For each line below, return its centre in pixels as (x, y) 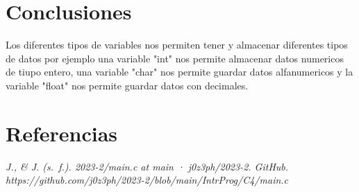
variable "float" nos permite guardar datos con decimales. (127, 85)
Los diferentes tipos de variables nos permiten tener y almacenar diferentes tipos (177, 45)
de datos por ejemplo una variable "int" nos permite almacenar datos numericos (175, 58)
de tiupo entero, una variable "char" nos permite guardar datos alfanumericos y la (179, 72)
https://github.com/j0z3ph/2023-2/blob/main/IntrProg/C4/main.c (147, 180)
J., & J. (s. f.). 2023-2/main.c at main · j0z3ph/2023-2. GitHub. (147, 166)
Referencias (62, 133)
